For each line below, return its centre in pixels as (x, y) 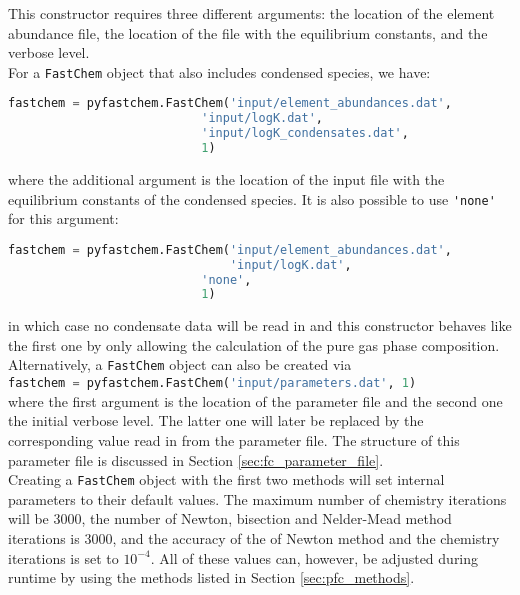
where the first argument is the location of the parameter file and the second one (255, 400)
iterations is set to (63, 557)
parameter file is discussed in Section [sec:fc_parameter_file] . (196, 459)
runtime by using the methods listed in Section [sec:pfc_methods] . (211, 577)
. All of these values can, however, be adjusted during (314, 557)
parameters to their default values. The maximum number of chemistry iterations (257, 498)
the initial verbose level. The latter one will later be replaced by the (216, 420)
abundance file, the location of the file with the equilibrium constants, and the (248, 32)
